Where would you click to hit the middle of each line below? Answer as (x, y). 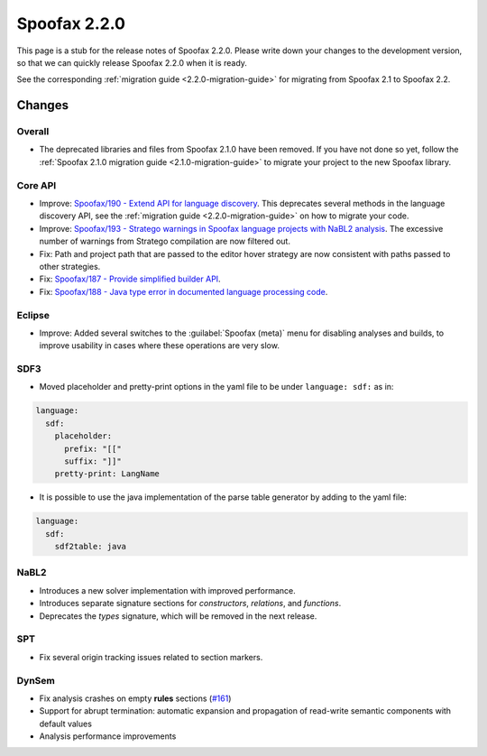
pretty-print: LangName (107, 474)
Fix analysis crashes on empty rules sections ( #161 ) (135, 698)
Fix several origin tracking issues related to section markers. (151, 657)
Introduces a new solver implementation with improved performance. (168, 590)
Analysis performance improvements (108, 736)
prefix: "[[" (93, 448)
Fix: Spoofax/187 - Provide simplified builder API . (130, 279)
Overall (33, 132)
